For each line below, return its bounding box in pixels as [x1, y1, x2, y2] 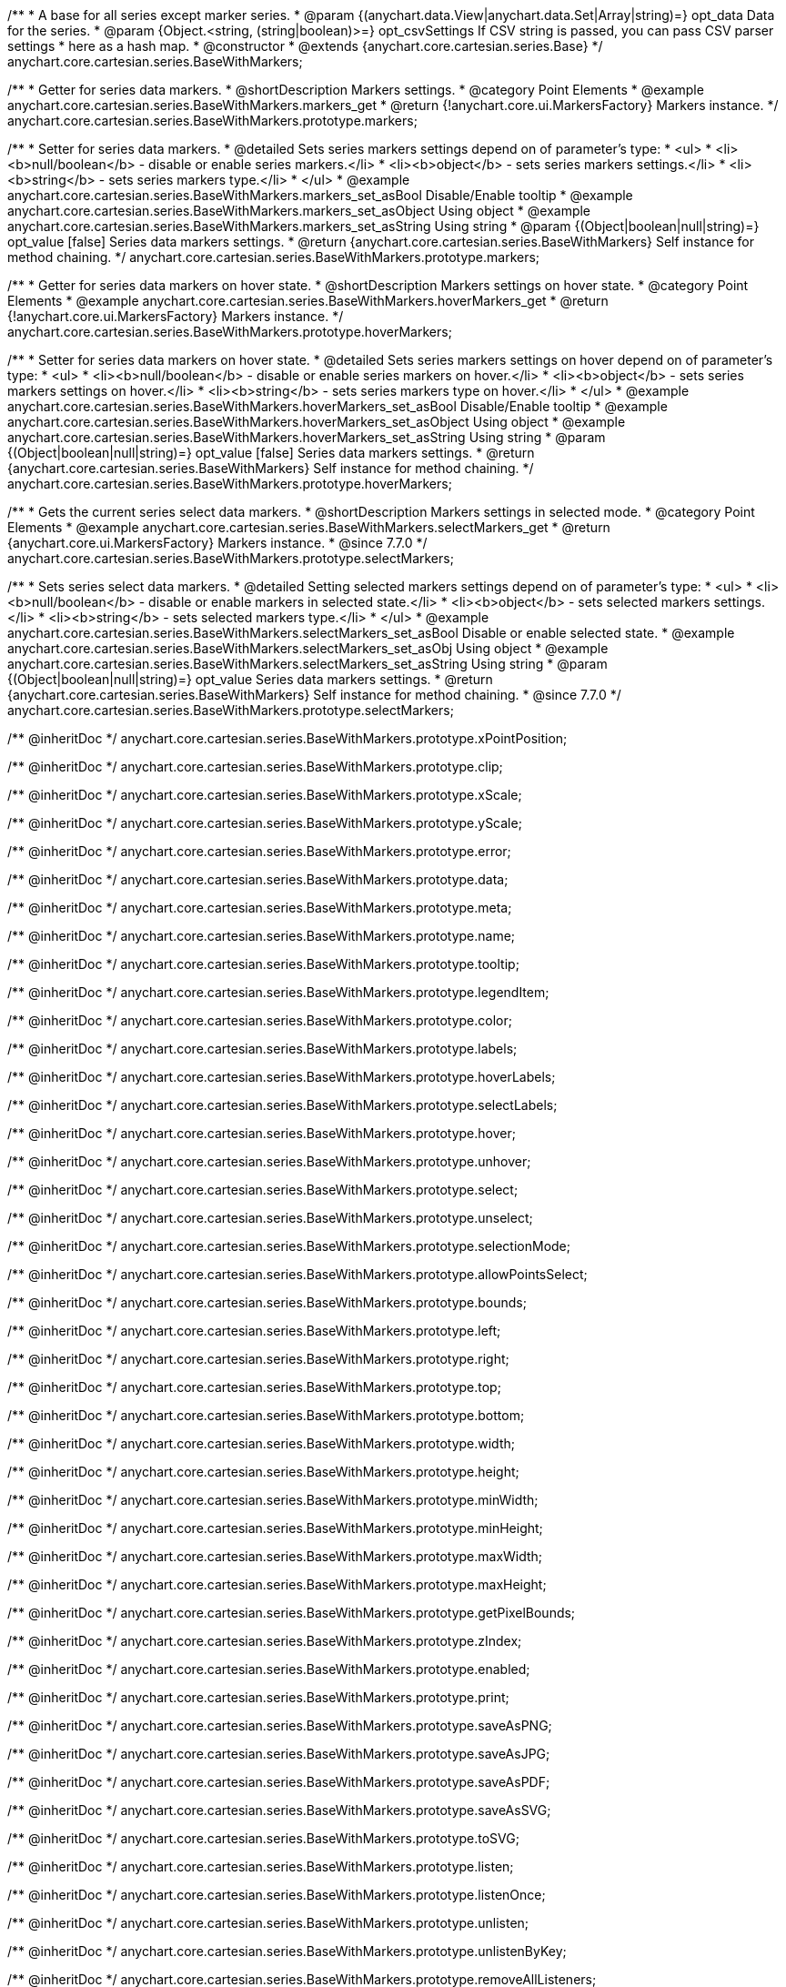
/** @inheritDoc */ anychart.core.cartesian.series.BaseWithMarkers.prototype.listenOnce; [7, 1887, 546, 1902]
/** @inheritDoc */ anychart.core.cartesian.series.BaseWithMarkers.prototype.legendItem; [7, 984, 549, 1000]
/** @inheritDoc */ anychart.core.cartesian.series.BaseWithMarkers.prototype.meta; [7, 900, 512, 915]
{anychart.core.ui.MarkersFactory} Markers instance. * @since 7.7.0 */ [7, 535, 428, 550]
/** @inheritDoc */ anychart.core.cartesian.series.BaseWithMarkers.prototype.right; [7, 1351, 509, 1367]
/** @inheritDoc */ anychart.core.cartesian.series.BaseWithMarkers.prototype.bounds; [7, 1295, 527, 1310]
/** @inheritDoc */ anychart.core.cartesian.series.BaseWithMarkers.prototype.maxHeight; [7, 1577, 547, 1592]
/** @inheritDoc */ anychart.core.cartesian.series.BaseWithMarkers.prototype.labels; [7, 1041, 518, 1056]
